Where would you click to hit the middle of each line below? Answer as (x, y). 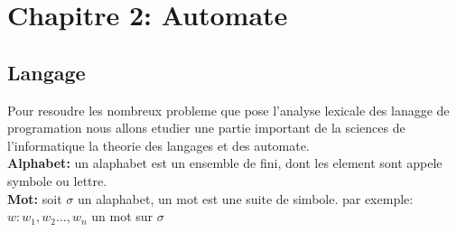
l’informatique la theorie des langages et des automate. (159, 145)
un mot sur (122, 216)
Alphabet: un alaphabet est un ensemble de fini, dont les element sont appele (225, 163)
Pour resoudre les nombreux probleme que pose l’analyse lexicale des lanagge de (228, 110)
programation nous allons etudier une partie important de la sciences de (206, 128)
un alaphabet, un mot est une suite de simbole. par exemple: (245, 198)
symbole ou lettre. (57, 180)
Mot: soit (35, 198)
